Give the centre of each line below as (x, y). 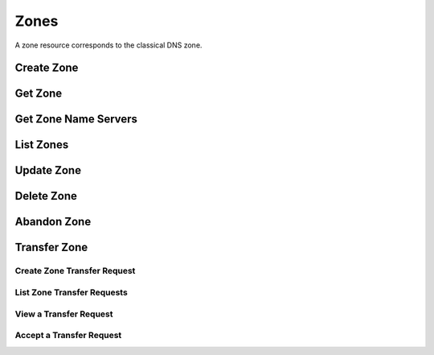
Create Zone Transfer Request (75, 271)
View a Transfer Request (64, 314)
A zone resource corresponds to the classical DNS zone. (108, 45)
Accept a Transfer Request (68, 336)
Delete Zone (46, 196)
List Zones (42, 145)
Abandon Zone (53, 222)
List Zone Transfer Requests (71, 292)
